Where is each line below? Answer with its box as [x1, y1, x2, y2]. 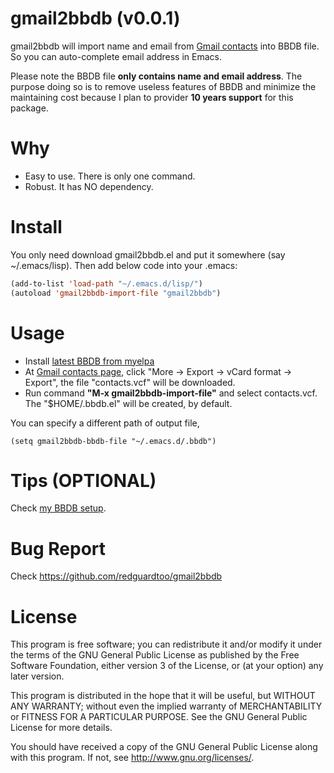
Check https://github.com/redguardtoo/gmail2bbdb [10, 570, 223, 582]
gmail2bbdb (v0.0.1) [10, 7, 181, 30]
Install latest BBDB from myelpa [24, 355, 155, 367]
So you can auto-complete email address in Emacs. [10, 50, 222, 62]
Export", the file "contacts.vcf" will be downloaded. [24, 376, 236, 388]
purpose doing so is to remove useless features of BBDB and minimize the [10, 80, 317, 92]
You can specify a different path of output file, [10, 417, 200, 429]
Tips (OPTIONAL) [10, 469, 157, 492]
